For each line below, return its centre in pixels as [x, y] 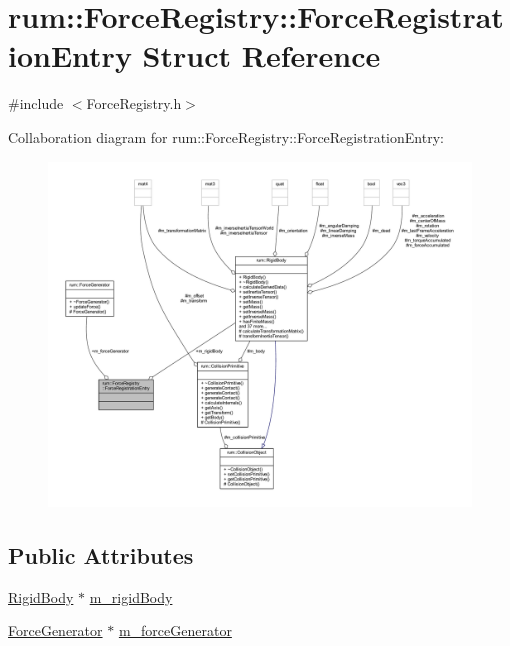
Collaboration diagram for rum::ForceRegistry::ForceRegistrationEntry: [226, 136]
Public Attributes [101, 554]
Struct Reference [261, 55]
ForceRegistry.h [134, 103]
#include [36, 103]
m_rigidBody [131, 596]
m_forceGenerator [175, 630]
